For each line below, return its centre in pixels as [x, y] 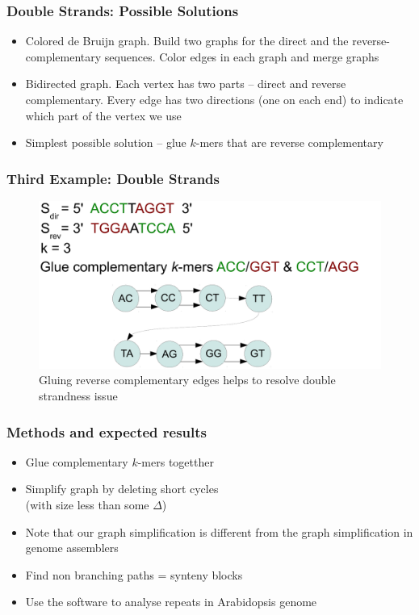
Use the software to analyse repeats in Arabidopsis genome [171, 602]
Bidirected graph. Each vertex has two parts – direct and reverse [186, 84]
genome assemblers [72, 548]
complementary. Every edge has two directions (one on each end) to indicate [214, 99]
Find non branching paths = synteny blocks [134, 574]
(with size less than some [87, 505]
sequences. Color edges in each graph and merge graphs [242, 56]
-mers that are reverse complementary [289, 142]
